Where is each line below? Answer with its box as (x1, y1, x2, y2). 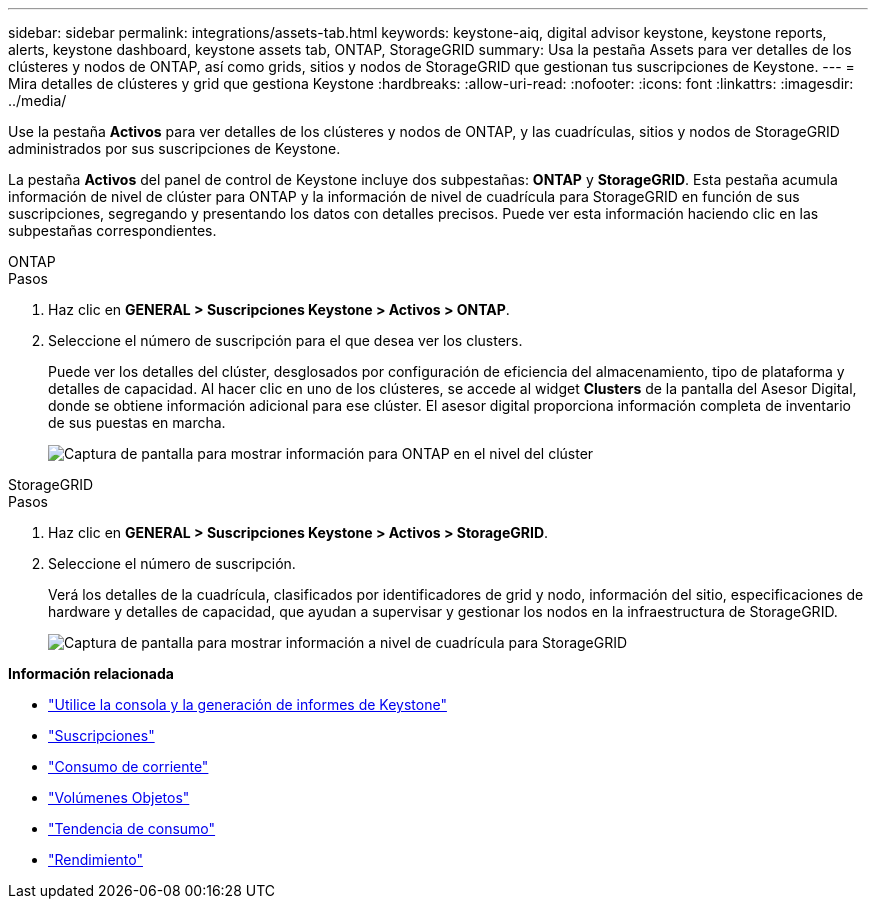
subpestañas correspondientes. (8, 222, 217, 239)
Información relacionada (8, 665, 174, 682)
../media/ (8, 92, 67, 109)
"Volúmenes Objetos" (48, 789, 190, 806)
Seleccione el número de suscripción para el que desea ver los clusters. (48, 332, 523, 349)
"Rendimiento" (48, 851, 143, 868)
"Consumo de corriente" (48, 758, 209, 775)
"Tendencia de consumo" (48, 820, 216, 837)
